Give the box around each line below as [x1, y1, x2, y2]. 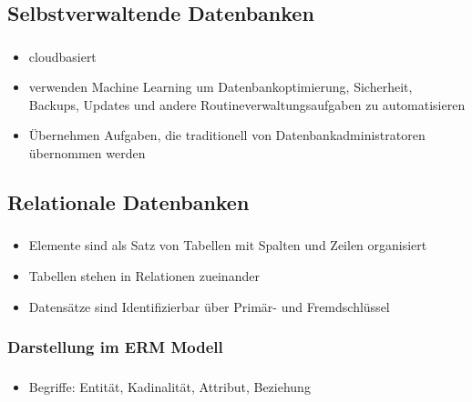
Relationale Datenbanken [7, 188, 250, 216]
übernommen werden [28, 144, 146, 163]
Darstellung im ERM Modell [7, 336, 223, 358]
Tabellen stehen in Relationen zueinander [28, 266, 260, 285]
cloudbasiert [28, 46, 97, 65]
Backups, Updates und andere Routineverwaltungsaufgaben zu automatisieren [28, 95, 466, 114]
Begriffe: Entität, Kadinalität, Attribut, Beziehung [28, 377, 311, 396]
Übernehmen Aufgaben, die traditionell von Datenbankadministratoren [28, 126, 426, 145]
